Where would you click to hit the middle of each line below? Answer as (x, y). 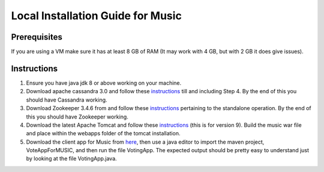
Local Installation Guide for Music (97, 16)
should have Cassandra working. (67, 100)
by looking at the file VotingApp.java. (71, 159)
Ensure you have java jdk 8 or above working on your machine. (104, 83)
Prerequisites (37, 37)
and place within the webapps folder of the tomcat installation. (103, 134)
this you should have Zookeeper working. (77, 117)
